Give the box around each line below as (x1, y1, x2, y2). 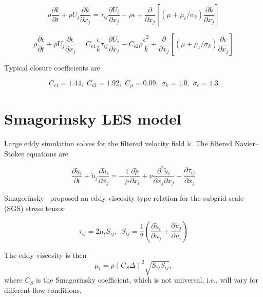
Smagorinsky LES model (4, 108, 181, 129)
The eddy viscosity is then (4, 249, 87, 260)
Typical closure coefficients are (4, 62, 100, 73)
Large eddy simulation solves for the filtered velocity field (4, 138, 185, 149)
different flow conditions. (4, 284, 82, 295)
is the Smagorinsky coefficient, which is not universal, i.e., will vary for (35, 274, 258, 285)
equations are (26, 148, 69, 159)
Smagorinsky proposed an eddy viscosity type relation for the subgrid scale (4, 193, 244, 203)
